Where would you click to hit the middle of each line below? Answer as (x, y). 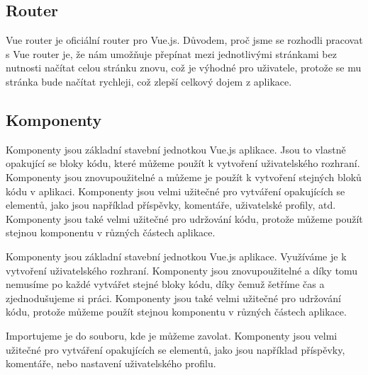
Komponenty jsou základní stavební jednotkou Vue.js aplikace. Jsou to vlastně (176, 149)
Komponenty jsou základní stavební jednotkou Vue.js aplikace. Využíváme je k (176, 256)
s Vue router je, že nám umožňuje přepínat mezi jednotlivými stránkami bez (171, 53)
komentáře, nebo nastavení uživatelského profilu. (111, 363)
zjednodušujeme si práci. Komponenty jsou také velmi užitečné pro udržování (173, 298)
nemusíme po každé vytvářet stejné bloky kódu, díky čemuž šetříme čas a (165, 284)
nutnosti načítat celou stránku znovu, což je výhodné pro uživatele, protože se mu (184, 68)
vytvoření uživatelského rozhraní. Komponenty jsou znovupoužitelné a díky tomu (182, 270)
